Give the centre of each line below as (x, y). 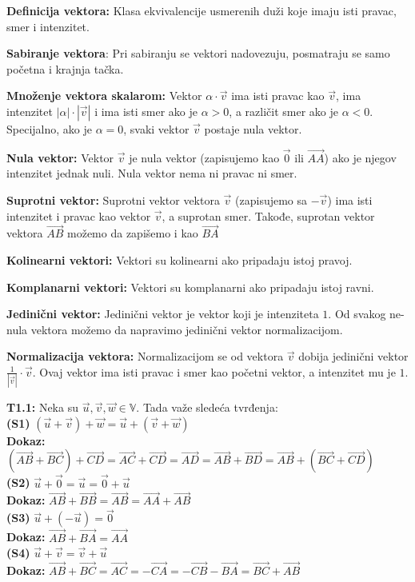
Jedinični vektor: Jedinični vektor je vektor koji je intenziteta (163, 314)
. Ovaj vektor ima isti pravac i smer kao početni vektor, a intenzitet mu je (214, 371)
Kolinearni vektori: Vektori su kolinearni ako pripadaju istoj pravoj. (180, 259)
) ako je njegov (360, 157)
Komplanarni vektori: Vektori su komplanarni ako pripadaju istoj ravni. (190, 287)
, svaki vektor (156, 128)
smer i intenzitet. (48, 26)
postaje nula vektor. (253, 128)
